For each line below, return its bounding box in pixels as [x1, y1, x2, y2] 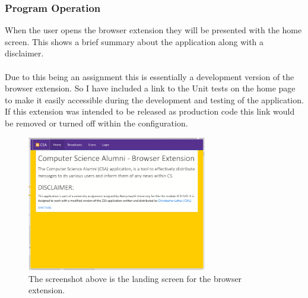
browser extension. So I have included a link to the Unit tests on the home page [5, 82, 296, 94]
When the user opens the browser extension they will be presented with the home [5, 24, 302, 36]
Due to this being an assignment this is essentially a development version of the [5, 70, 294, 83]
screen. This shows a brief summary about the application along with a [5, 35, 264, 47]
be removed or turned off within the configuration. [5, 116, 188, 129]
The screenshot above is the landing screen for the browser [28, 272, 242, 284]
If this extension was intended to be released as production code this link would [5, 105, 295, 118]
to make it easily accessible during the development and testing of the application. [5, 93, 304, 106]
